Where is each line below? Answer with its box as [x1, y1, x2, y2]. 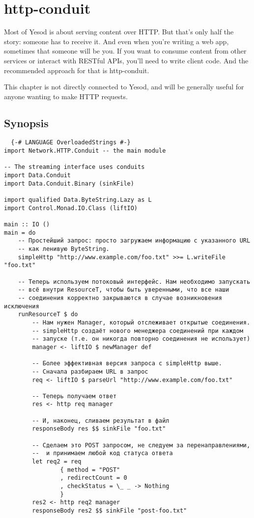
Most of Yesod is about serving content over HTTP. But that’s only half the [4, 27, 234, 37]
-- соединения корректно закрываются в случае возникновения [18, 294, 222, 301]
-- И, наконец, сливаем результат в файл [32, 417, 169, 424]
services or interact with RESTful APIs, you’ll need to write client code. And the [4, 55, 249, 65]
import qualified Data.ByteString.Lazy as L [4, 196, 152, 204]
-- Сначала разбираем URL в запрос [32, 368, 148, 375]
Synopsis [4, 115, 49, 130]
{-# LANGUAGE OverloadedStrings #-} [11, 139, 131, 146]
